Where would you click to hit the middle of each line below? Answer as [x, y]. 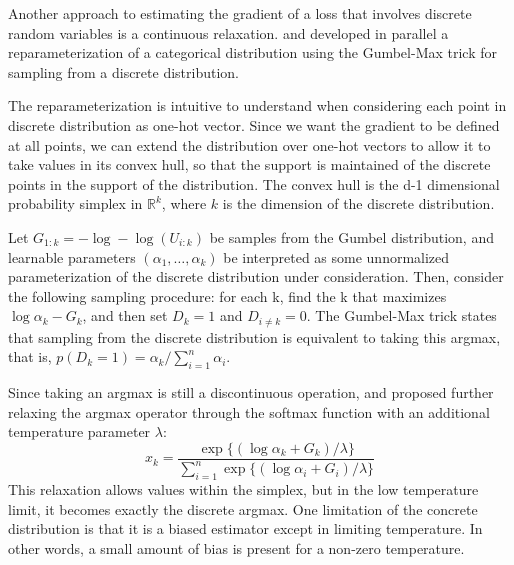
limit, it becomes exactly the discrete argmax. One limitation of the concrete [243, 508]
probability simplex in [75, 203]
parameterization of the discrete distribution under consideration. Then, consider [256, 276]
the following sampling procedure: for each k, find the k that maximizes [227, 295]
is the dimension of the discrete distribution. [358, 203]
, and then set [125, 315]
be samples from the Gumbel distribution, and [351, 236]
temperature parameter [79, 431]
